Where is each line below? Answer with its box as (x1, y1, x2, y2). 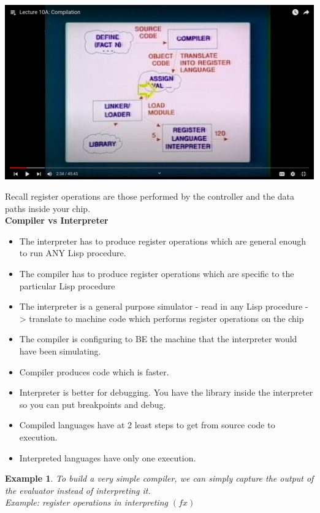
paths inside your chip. (5, 202, 91, 214)
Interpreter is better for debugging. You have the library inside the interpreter (19, 386, 313, 399)
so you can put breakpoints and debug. (19, 397, 166, 410)
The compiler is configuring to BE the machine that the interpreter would (19, 332, 297, 345)
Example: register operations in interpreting (5, 496, 168, 509)
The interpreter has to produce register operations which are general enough (19, 234, 307, 247)
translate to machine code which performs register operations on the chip (29, 311, 304, 324)
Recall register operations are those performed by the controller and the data (5, 190, 295, 203)
